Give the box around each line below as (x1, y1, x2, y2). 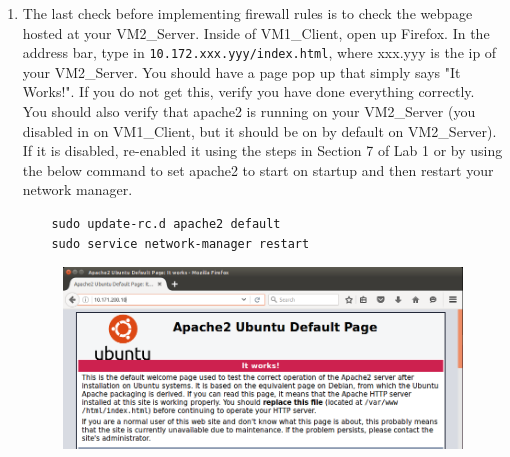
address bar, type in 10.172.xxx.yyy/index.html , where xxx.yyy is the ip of (22, 42, 497, 63)
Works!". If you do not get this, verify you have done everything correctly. (22, 81, 475, 102)
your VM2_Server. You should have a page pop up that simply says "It (22, 61, 461, 82)
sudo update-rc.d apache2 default (51, 217, 281, 231)
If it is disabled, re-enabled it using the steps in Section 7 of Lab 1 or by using (22, 140, 503, 161)
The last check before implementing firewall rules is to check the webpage (22, 3, 473, 23)
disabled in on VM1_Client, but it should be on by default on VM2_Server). (22, 120, 497, 141)
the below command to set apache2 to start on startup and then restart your (22, 159, 494, 180)
